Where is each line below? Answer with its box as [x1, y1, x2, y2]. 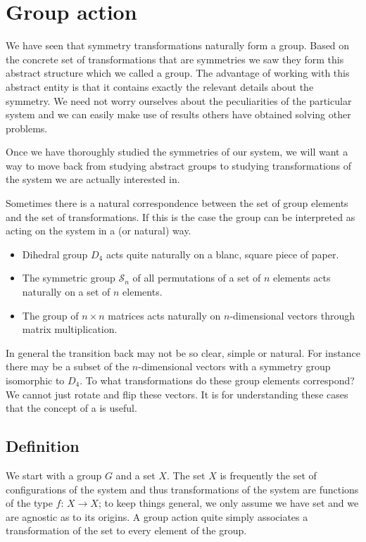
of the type [6, 496, 53, 510]
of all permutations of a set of [132, 270, 261, 285]
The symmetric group [22, 270, 115, 285]
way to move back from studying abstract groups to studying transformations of [6, 158, 352, 172]
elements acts [273, 270, 331, 285]
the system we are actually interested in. [6, 172, 180, 187]
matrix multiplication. [22, 322, 118, 336]
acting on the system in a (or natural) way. [6, 223, 191, 238]
